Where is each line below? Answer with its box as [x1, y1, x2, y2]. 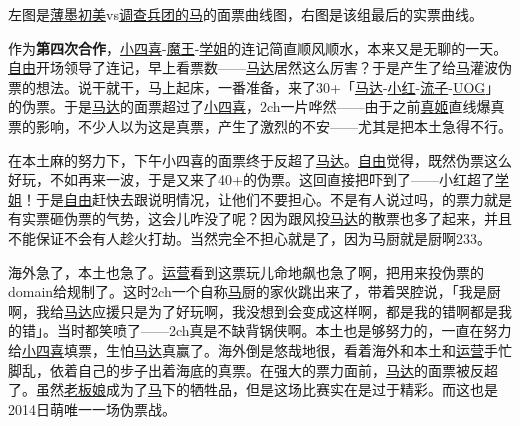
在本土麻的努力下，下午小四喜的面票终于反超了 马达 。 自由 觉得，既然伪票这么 [8, 149, 512, 170]
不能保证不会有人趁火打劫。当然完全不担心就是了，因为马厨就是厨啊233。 [8, 227, 491, 248]
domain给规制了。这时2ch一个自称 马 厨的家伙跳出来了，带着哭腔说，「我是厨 [8, 281, 501, 302]
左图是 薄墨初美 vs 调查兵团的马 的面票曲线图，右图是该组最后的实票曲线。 [8, 4, 483, 24]
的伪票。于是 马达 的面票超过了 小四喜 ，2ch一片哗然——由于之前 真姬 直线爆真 [8, 96, 505, 117]
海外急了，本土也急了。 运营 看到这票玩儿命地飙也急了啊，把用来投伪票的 [8, 261, 484, 282]
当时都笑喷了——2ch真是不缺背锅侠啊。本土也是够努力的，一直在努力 [56, 320, 512, 341]
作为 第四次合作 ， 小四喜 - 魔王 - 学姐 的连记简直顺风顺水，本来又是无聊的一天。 [8, 37, 508, 58]
